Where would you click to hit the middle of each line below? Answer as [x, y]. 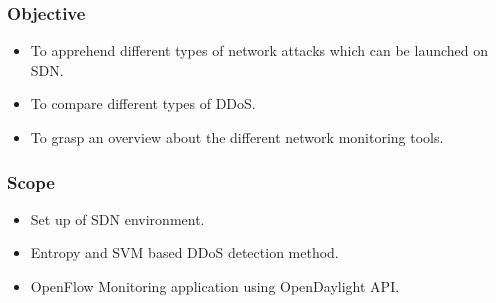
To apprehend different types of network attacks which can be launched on [259, 50]
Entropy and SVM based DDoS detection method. [184, 252]
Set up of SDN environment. [117, 218]
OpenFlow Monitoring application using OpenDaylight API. [215, 286]
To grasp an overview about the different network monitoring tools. [237, 137]
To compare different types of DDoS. [143, 103]
